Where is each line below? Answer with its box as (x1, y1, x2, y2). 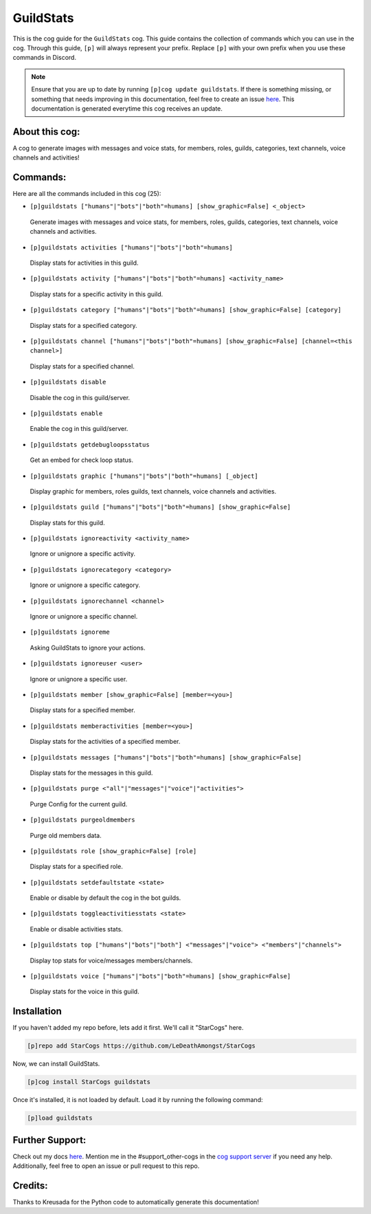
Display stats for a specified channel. (30, 362, 135, 371)
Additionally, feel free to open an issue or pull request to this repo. (12, 1162, 200, 1170)
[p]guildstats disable (30, 378, 106, 386)
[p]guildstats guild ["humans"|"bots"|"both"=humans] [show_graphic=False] (30, 503, 291, 511)
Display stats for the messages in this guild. (30, 769, 153, 777)
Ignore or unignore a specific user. (30, 674, 128, 683)
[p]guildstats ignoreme (30, 628, 110, 636)
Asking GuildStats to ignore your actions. (30, 643, 146, 652)
